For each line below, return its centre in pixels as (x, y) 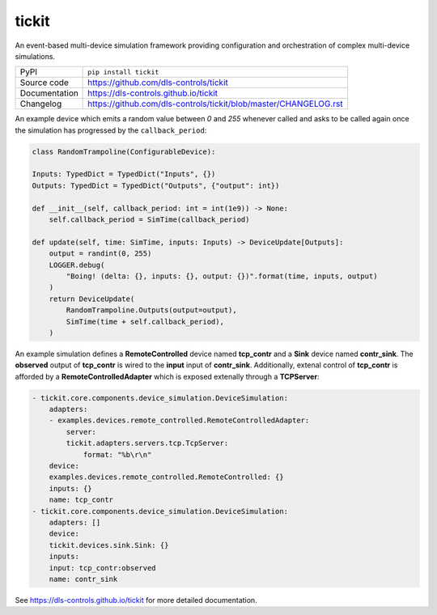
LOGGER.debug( (77, 265)
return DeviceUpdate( (92, 299)
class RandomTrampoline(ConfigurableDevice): (124, 151)
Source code (44, 83)
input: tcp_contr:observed (103, 568)
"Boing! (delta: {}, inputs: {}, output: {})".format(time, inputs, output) (222, 276)
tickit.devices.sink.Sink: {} (109, 545)
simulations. (35, 56)
